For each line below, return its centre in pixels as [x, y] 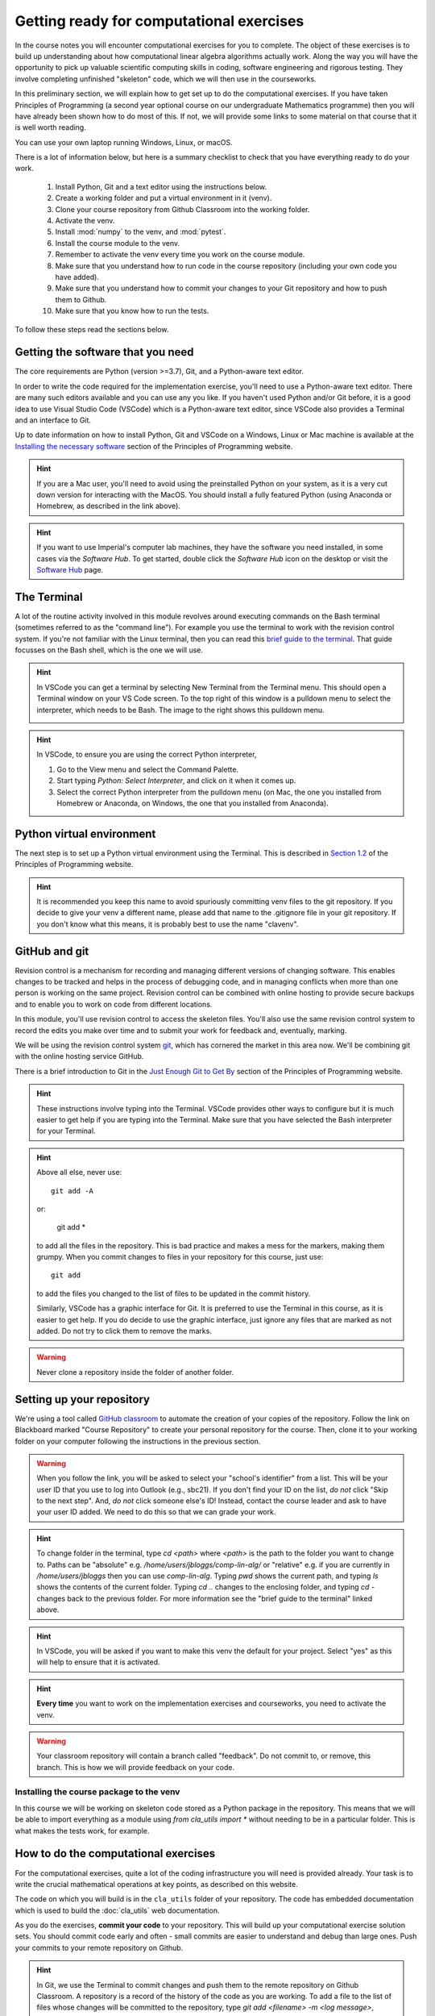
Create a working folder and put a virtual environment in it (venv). [164, 198]
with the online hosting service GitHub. [79, 1056]
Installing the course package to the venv [97, 1792]
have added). [77, 277]
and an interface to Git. [53, 420]
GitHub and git [52, 951]
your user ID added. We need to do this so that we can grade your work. [156, 1512]
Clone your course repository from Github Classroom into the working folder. [182, 209]
